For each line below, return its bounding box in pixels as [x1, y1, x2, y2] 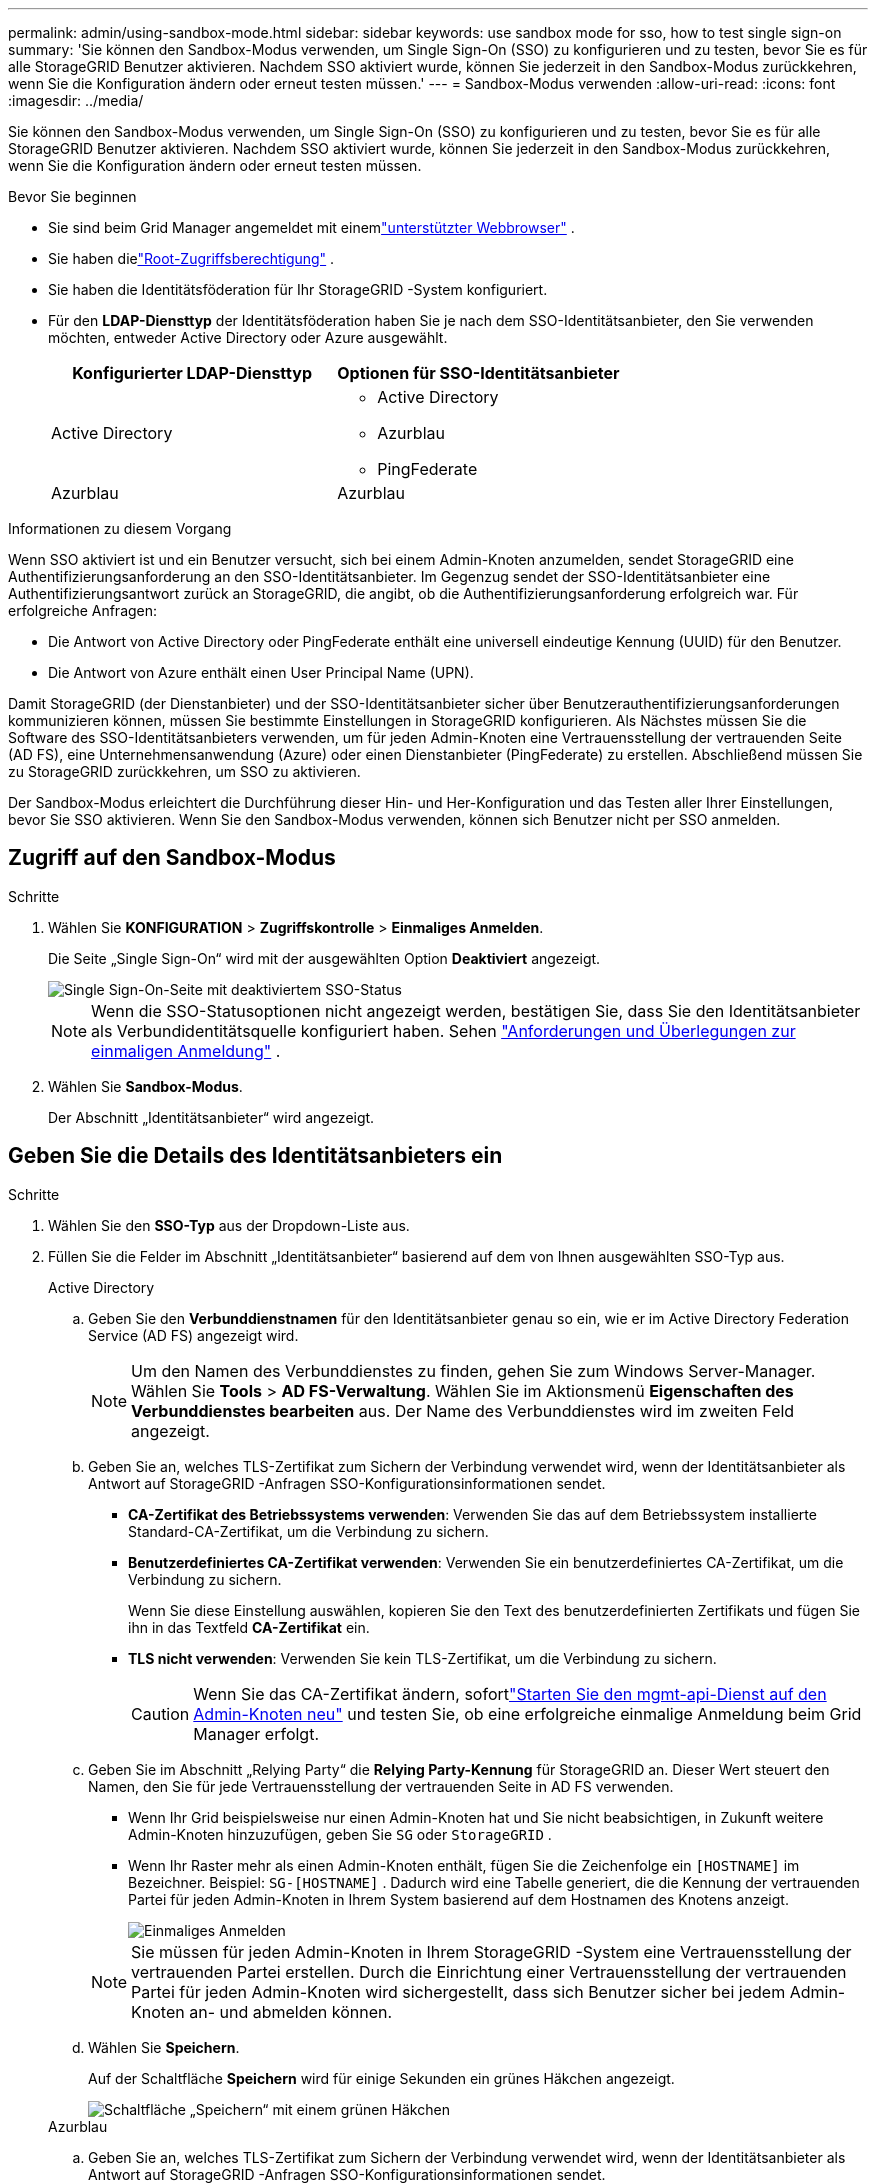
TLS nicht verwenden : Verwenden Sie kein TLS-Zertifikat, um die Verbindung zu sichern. [128, 1649, 717, 1667]
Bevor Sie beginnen [8, 188, 137, 205]
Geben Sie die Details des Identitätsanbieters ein [8, 1143, 503, 1169]
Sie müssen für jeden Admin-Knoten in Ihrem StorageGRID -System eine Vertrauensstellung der [131, 1941, 852, 1962]
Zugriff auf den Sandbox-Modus [8, 845, 336, 871]
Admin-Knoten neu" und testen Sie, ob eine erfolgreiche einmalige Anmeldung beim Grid [193, 1703, 862, 1724]
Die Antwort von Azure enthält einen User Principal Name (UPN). [48, 664, 474, 681]
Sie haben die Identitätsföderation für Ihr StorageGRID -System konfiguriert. [48, 281, 548, 298]
